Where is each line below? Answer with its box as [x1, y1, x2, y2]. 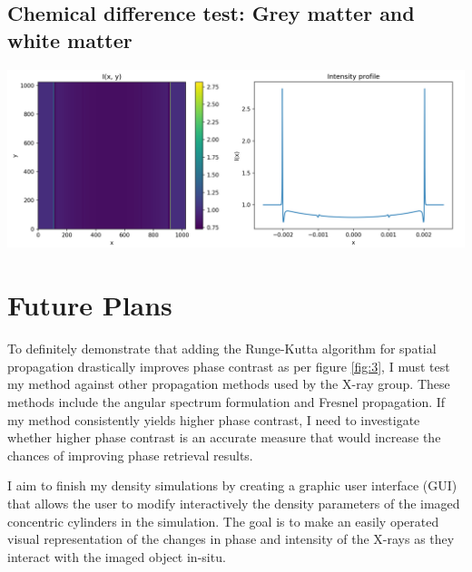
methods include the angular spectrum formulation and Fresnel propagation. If [7, 392, 446, 411]
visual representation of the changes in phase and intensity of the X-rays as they [7, 529, 455, 548]
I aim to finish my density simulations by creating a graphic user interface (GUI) [7, 476, 457, 495]
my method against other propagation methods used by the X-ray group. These [7, 374, 450, 393]
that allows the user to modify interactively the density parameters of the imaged [7, 493, 460, 512]
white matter [7, 25, 133, 53]
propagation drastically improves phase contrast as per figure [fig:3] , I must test [7, 356, 450, 375]
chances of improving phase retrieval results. [7, 445, 253, 464]
